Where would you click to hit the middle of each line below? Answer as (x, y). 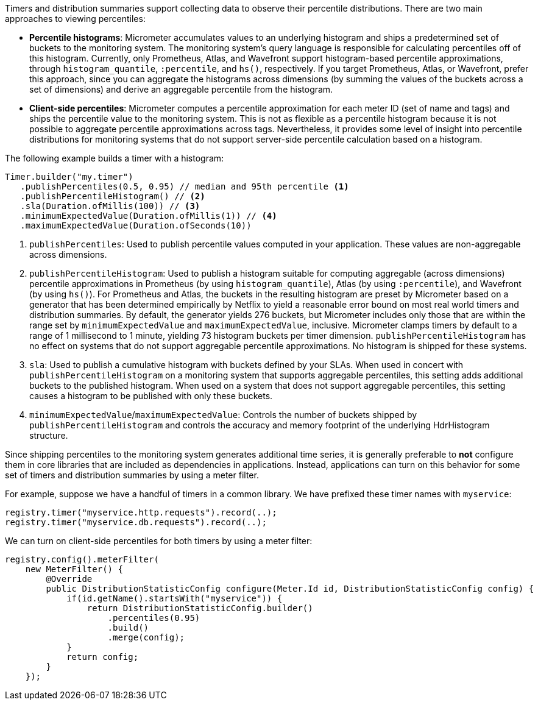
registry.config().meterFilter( (82, 559)
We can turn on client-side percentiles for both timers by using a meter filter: (159, 541)
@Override (69, 579)
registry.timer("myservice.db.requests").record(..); (136, 522)
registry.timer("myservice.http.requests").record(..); (141, 512)
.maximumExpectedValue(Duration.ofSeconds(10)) (136, 225)
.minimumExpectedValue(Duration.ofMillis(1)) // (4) (149, 216)
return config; (103, 657)
